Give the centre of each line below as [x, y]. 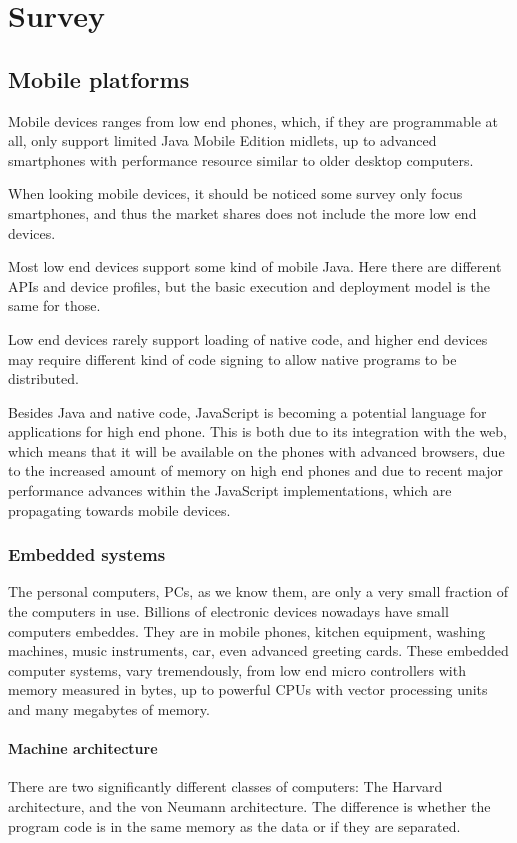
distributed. [43, 378]
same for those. [54, 305]
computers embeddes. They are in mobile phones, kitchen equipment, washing [247, 630]
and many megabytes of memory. [109, 709]
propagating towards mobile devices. [119, 509]
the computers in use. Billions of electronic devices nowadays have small [228, 611]
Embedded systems [87, 554]
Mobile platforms [99, 78]
